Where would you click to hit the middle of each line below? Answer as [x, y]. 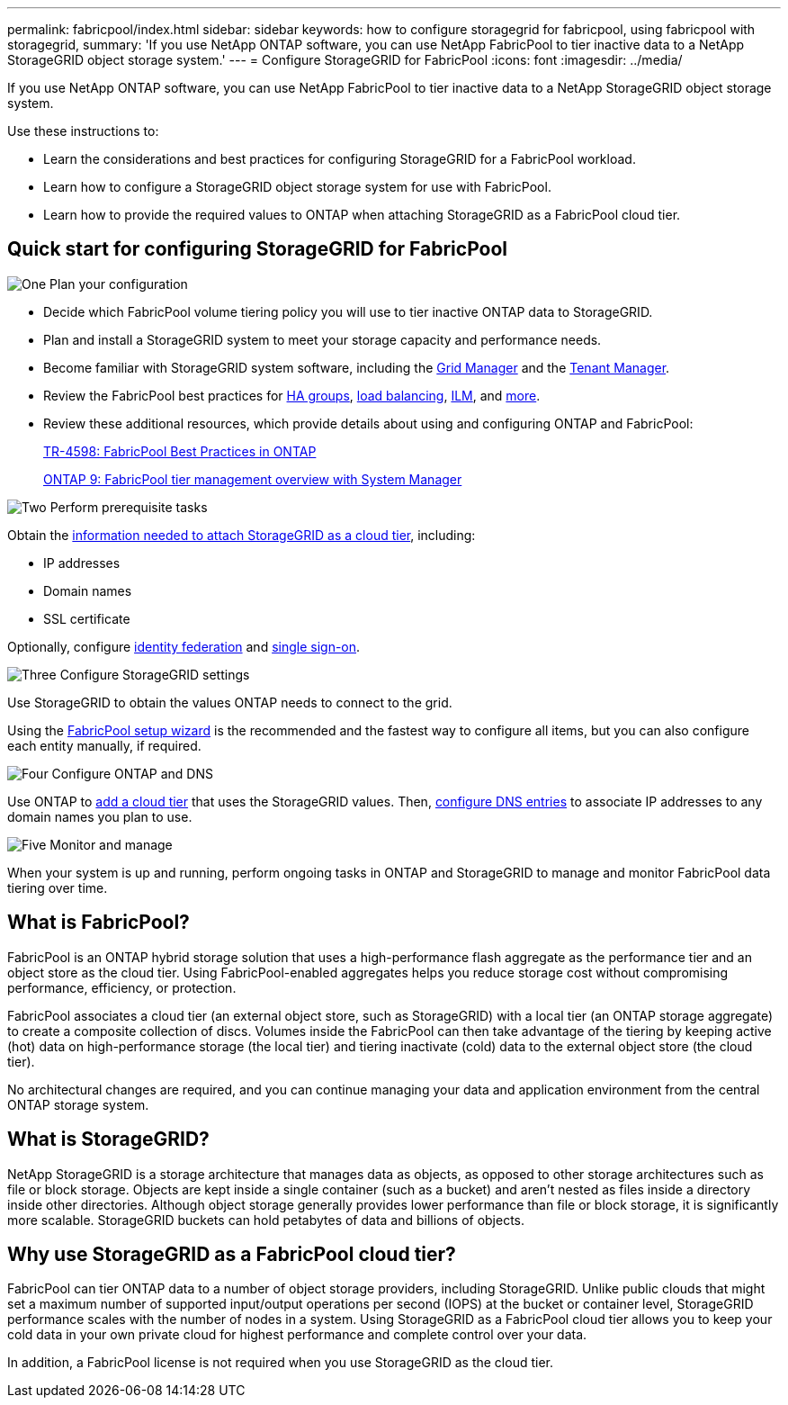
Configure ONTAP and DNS [132, 773]
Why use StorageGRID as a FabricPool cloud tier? [232, 1254]
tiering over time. [58, 887]
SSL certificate [87, 618]
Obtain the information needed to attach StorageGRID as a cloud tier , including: [242, 535]
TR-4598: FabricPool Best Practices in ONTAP [180, 451]
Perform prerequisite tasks [129, 507]
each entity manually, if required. [104, 745]
